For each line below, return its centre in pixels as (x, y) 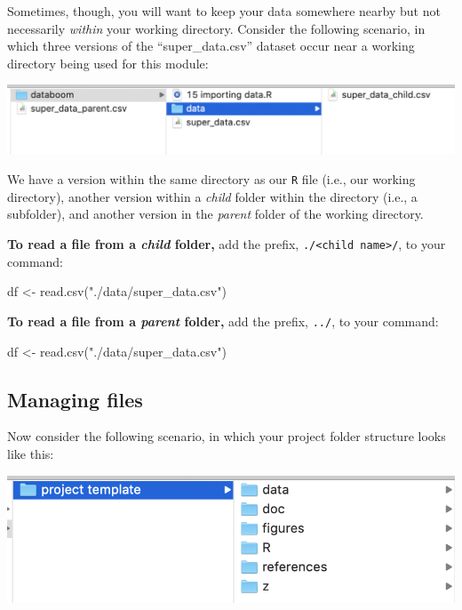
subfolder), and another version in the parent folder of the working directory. (215, 214)
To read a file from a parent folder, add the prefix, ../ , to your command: (223, 321)
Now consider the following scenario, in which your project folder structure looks (227, 436)
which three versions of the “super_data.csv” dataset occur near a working (211, 46)
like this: (31, 453)
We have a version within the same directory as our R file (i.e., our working (211, 179)
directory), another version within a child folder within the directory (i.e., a (212, 196)
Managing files (75, 399)
